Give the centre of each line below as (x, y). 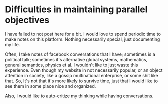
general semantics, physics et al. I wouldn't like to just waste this (72, 65)
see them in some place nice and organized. (51, 86)
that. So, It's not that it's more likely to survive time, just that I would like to (82, 81)
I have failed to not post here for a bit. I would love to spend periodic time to (83, 34)
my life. (13, 44)
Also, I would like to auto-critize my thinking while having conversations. (79, 96)
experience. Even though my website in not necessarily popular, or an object (84, 70)
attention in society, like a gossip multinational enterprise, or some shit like (82, 75)
